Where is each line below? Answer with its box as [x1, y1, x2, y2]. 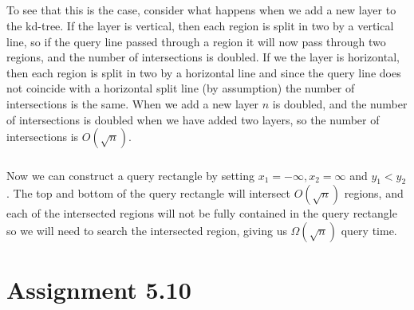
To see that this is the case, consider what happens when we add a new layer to [6, 2, 396, 18]
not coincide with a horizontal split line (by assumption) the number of [6, 80, 355, 96]
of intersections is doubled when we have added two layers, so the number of [6, 111, 380, 128]
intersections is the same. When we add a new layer [6, 95, 259, 112]
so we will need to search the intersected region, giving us [6, 222, 287, 238]
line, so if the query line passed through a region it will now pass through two [6, 33, 386, 49]
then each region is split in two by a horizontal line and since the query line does [6, 64, 401, 80]
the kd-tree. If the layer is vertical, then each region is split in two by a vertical [6, 17, 394, 33]
